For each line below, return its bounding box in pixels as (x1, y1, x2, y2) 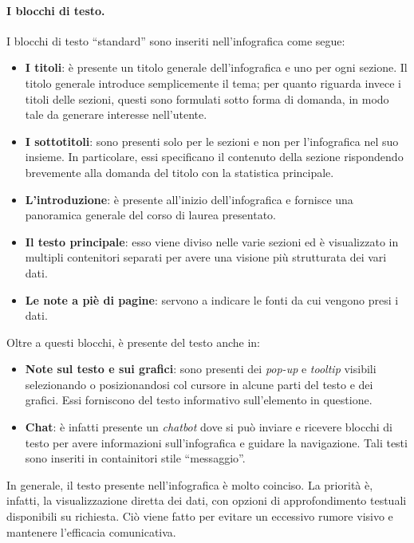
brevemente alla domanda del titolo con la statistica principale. (25, 163, 334, 180)
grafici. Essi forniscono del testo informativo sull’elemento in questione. (25, 392, 373, 408)
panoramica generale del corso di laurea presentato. (25, 207, 276, 223)
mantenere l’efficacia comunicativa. (6, 523, 176, 540)
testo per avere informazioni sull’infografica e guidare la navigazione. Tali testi (25, 434, 408, 451)
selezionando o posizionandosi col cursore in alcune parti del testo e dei (25, 376, 373, 392)
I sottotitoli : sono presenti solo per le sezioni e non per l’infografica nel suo (25, 132, 399, 149)
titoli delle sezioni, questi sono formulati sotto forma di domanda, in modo (25, 90, 389, 107)
